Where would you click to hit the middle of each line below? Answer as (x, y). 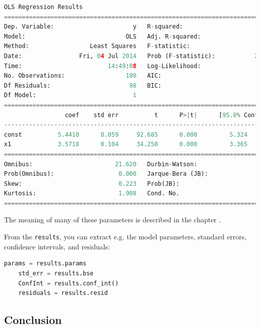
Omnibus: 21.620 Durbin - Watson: (101, 164)
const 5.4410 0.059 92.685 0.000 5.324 (126, 134)
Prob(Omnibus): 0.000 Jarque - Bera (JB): (106, 174)
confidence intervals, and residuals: (57, 246)
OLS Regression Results (43, 7)
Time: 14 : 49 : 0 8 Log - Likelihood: (102, 66)
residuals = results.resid (63, 293)
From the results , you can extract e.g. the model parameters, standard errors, (125, 237)
